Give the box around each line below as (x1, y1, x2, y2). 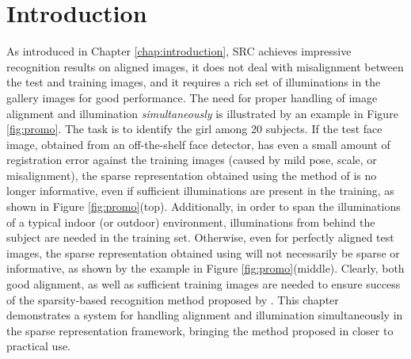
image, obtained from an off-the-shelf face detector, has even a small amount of (6, 136, 390, 152)
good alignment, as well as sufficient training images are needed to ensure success (6, 276, 401, 292)
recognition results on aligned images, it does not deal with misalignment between (6, 58, 404, 74)
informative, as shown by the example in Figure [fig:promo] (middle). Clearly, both (6, 260, 405, 277)
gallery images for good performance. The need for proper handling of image (6, 89, 378, 105)
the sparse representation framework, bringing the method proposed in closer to (6, 322, 394, 338)
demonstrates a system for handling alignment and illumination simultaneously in (6, 307, 403, 323)
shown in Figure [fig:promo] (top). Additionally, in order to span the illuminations (6, 198, 401, 215)
